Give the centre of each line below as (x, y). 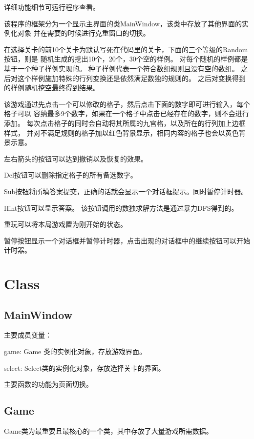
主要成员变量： (28, 335)
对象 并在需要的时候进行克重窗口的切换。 (84, 33)
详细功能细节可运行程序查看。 (52, 7)
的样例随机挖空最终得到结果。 (52, 88)
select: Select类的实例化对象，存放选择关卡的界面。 (85, 368)
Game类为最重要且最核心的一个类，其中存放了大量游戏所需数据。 (108, 431)
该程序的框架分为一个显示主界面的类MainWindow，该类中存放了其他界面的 (123, 23)
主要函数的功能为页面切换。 (48, 384)
